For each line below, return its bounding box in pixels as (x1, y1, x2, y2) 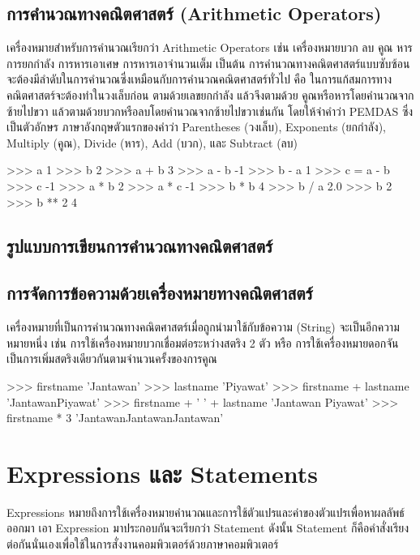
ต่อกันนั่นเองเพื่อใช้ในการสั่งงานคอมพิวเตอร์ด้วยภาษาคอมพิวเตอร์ (6, 536, 279, 552)
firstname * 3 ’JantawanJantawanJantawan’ (6, 409, 224, 426)
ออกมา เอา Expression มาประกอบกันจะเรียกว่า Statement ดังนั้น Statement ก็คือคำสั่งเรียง (6, 519, 409, 536)
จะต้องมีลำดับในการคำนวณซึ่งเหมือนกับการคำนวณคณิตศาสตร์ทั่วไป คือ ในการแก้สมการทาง (6, 70, 392, 88)
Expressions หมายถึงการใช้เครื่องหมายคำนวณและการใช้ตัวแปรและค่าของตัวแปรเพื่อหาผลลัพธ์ (6, 503, 405, 520)
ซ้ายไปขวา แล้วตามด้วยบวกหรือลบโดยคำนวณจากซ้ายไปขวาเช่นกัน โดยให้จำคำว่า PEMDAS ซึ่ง (6, 102, 414, 119)
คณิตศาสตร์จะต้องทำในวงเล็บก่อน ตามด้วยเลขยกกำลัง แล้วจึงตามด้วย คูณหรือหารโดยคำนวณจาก (6, 86, 414, 103)
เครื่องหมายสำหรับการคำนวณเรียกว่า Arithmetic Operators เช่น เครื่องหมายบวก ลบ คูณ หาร (6, 39, 413, 56)
